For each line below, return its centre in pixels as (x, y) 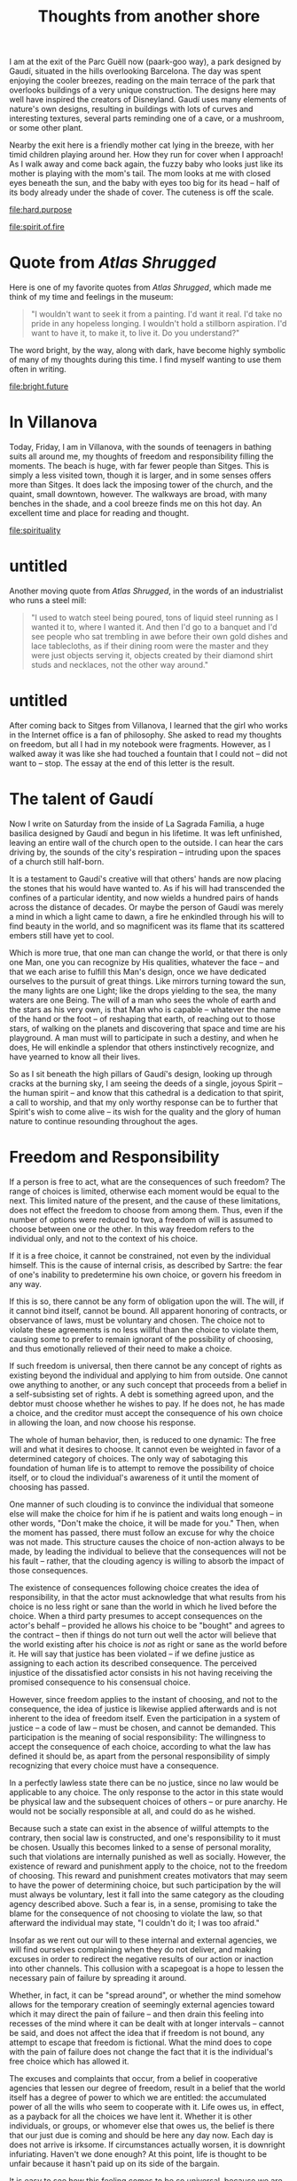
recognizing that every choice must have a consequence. (114, 1765)
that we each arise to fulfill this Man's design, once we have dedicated (138, 971)
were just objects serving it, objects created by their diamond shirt (152, 655)
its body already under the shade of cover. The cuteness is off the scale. (142, 192)
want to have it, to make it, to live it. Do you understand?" (135, 333)
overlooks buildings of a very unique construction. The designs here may (143, 90)
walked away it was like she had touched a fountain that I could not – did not (148, 753)
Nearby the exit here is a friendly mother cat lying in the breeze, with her (142, 145)
